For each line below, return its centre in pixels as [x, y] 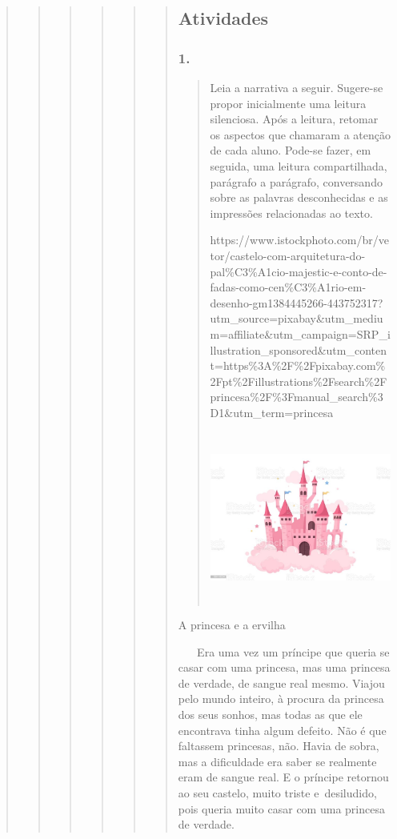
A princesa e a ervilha [232, 625]
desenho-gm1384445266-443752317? [297, 302]
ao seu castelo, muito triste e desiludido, [277, 793]
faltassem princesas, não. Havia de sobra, [279, 746]
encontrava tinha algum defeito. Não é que [282, 730]
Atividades [223, 18]
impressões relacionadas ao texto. [291, 213]
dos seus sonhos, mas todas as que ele [270, 715]
